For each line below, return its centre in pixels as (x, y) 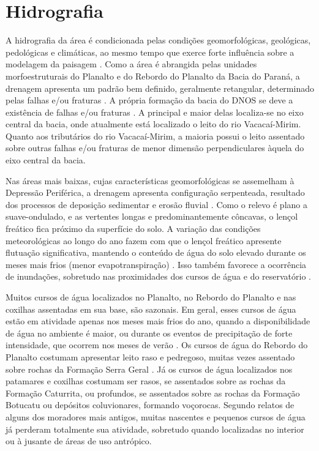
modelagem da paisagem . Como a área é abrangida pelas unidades (131, 64)
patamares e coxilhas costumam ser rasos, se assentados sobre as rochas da (146, 381)
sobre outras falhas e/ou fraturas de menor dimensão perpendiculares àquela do (155, 148)
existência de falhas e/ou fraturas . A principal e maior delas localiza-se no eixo (155, 112)
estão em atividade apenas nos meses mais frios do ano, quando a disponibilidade (158, 321)
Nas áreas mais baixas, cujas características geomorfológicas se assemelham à (150, 180)
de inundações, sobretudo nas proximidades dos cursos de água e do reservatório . (159, 276)
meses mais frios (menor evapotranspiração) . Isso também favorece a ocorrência (156, 264)
